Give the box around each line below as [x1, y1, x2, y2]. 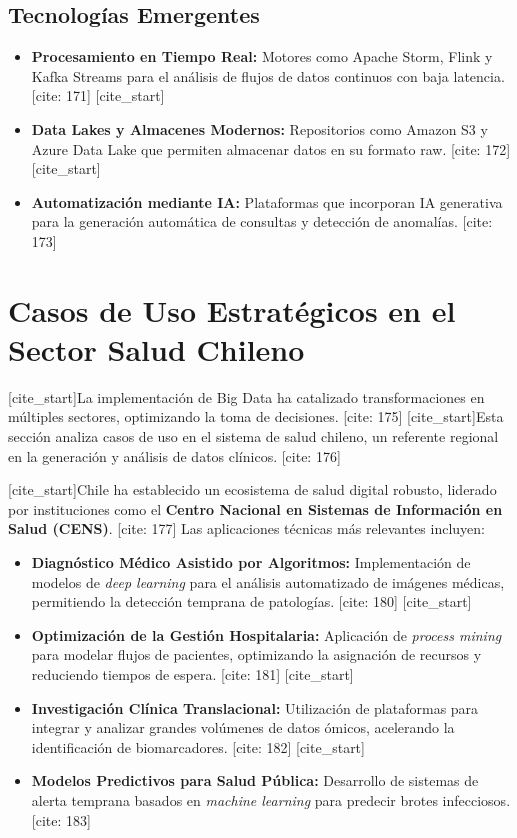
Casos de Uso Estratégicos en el [8, 289, 456, 330]
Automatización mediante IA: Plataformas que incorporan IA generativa [31, 191, 503, 212]
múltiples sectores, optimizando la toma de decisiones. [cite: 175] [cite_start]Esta [8, 406, 504, 427]
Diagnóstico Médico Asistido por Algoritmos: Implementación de [31, 552, 471, 573]
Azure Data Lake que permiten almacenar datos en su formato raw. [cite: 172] [31, 138, 511, 159]
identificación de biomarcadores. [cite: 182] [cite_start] [31, 736, 365, 757]
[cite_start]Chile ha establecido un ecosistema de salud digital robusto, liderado [8, 479, 497, 500]
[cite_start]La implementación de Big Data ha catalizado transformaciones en [8, 386, 485, 407]
